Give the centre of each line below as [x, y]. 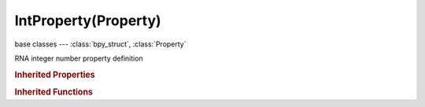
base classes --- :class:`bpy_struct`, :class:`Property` [100, 44]
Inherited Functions [54, 92]
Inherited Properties [55, 75]
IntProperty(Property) [88, 20]
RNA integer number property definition [79, 58]
